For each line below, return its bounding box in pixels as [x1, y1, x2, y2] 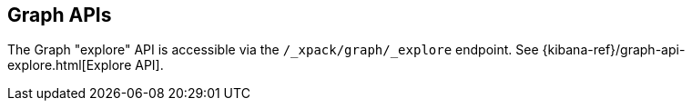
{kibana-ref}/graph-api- [542, 42, 686, 58]
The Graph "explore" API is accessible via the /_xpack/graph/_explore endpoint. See [7, 42, 539, 58]
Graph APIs [7, 4, 112, 26]
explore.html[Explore [7, 57, 132, 74]
